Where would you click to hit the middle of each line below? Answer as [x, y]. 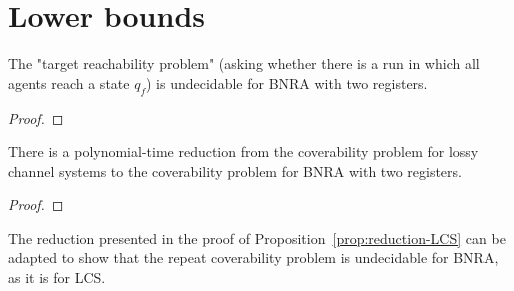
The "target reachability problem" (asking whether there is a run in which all [244, 63]
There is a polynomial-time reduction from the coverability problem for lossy [243, 151]
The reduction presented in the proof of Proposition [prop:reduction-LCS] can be [257, 237]
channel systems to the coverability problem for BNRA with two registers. [235, 170]
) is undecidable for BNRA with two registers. [287, 82]
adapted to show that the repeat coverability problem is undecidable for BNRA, [253, 257]
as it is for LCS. [57, 277]
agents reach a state [69, 82]
